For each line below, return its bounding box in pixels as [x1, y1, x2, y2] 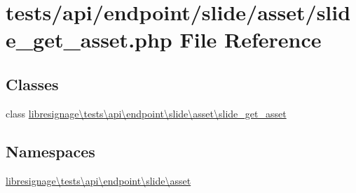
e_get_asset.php [6, 25, 172, 54]
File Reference [179, 25, 322, 54]
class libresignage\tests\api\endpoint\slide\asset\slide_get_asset [6, 106, 287, 120]
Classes [6, 73, 59, 94]
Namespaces [6, 140, 95, 162]
